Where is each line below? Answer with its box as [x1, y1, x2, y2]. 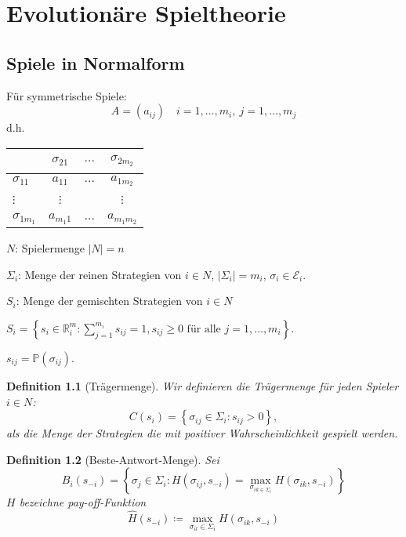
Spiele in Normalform [6, 50, 185, 74]
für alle [187, 323, 221, 335]
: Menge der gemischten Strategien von [16, 292, 203, 309]
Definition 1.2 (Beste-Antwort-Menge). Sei [6, 451, 219, 467]
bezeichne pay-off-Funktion [19, 494, 147, 510]
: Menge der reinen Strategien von [18, 266, 182, 282]
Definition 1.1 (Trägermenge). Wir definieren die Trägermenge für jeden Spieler [6, 377, 399, 394]
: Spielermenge [15, 240, 85, 256]
